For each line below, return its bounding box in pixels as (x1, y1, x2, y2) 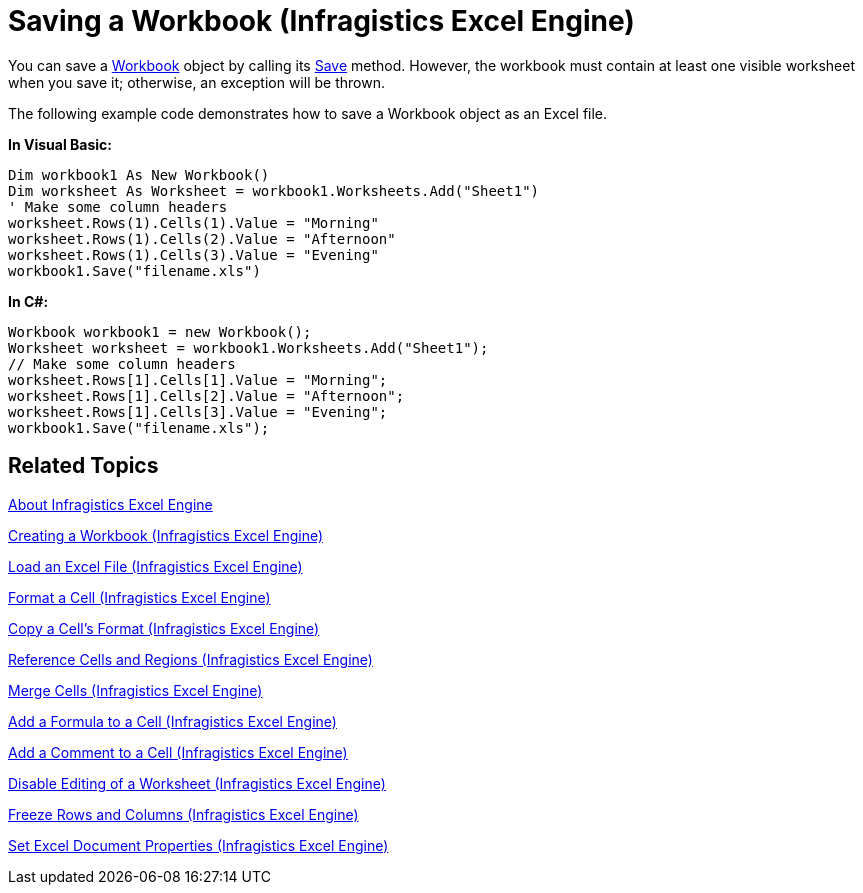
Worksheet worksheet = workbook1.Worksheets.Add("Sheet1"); (8, 339, 489, 356)
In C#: (8, 292, 49, 310)
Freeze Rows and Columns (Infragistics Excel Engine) (8, 805, 359, 823)
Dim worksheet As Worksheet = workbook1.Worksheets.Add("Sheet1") (8, 182, 540, 199)
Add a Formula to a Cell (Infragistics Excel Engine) (8, 712, 337, 730)
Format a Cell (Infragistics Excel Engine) (8, 588, 271, 606)
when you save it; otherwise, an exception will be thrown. (8, 73, 385, 91)
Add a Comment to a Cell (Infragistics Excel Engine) (8, 743, 348, 761)
